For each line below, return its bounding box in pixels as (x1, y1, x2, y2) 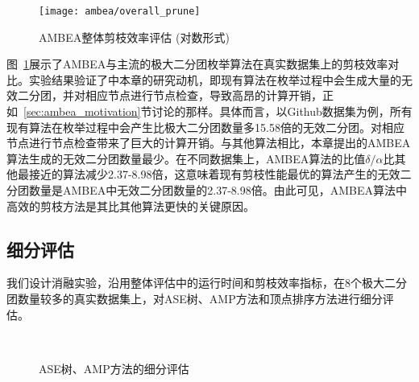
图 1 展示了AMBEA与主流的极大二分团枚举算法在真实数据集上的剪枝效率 (6, 55, 388, 72)
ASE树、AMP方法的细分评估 (39, 359, 189, 376)
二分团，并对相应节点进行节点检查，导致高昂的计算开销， (17, 87, 322, 104)
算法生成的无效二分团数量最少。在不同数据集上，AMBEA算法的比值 (6, 150, 366, 166)
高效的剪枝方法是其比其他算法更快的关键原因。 (6, 197, 255, 214)
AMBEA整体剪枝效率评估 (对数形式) (39, 28, 230, 45)
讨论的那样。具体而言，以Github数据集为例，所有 (151, 103, 413, 120)
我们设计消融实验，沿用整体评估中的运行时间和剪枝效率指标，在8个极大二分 (6, 274, 407, 291)
